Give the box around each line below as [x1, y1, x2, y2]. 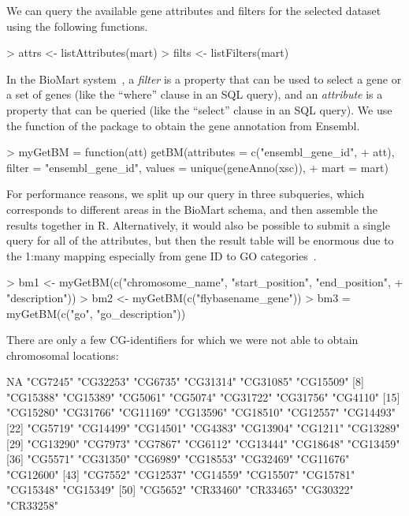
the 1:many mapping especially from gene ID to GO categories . [6, 247, 317, 264]
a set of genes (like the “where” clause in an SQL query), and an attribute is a [6, 86, 383, 103]
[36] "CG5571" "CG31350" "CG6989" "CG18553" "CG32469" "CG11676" [6, 451, 350, 467]
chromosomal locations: [6, 346, 119, 363]
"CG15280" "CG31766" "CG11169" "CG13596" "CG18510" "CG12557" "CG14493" [6, 404, 396, 421]
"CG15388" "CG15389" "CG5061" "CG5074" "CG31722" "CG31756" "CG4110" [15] [6, 388, 400, 405]
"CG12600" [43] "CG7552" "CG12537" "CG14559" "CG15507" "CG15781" [6, 466, 355, 482]
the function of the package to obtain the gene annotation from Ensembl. [6, 117, 360, 133]
